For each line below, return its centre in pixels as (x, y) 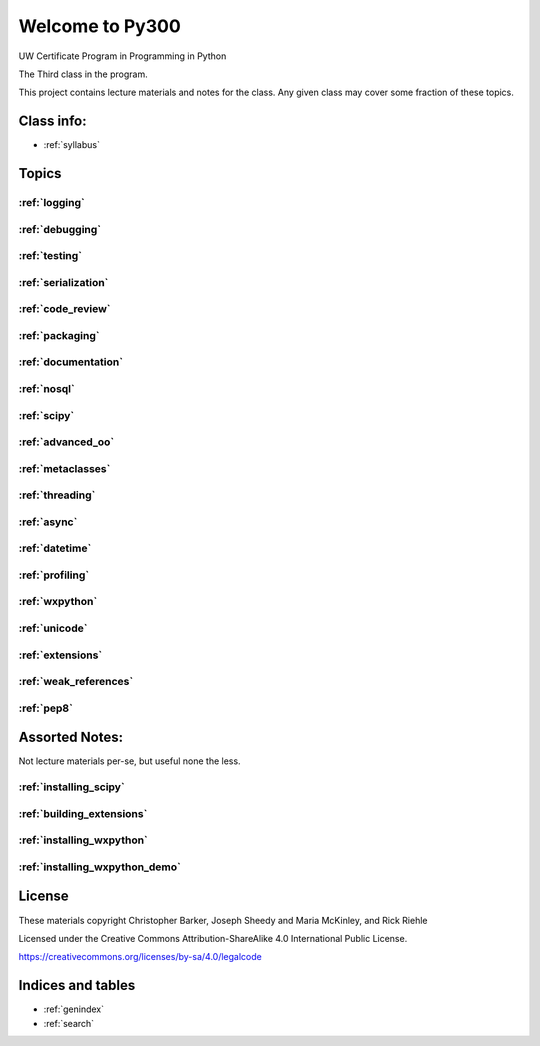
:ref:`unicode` (53, 628)
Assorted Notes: (71, 737)
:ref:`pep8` (46, 708)
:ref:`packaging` (59, 335)
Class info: (52, 121)
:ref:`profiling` (54, 575)
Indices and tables (77, 985)
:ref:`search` (69, 1023)
